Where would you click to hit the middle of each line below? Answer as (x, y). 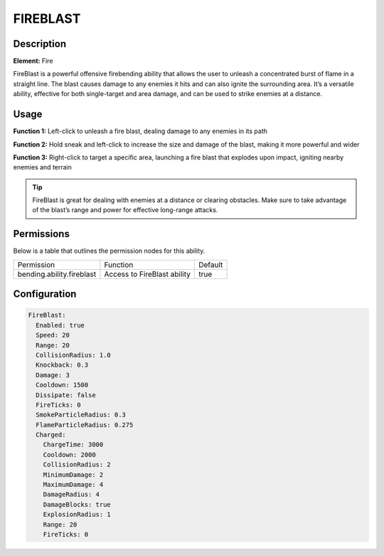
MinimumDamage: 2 (73, 474)
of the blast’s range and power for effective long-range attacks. (125, 210)
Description (40, 44)
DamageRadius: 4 (71, 494)
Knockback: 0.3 (62, 365)
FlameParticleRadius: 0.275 (85, 425)
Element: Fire (33, 61)
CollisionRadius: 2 (77, 465)
